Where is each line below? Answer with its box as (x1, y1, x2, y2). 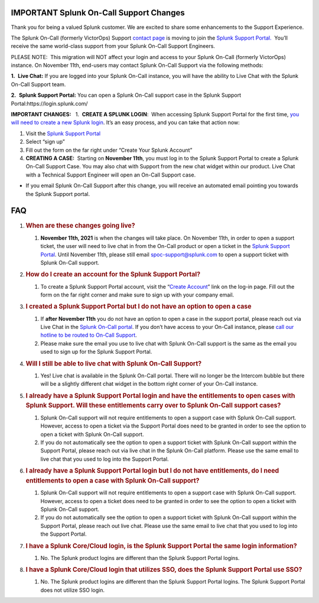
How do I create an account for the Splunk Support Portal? (25, 270, 201, 279)
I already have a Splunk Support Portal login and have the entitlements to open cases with (25, 392, 295, 400)
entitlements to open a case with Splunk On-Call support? (25, 476, 200, 484)
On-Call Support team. (11, 80, 66, 88)
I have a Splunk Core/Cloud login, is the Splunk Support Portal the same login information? (25, 542, 298, 550)
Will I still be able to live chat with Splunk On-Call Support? (25, 359, 202, 367)
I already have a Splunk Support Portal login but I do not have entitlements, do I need (25, 467, 279, 475)
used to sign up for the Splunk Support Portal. (40, 348, 152, 356)
